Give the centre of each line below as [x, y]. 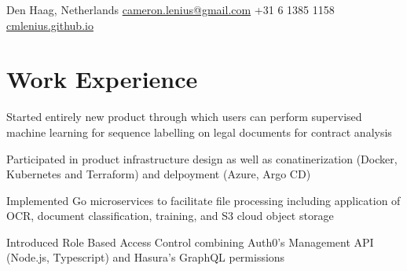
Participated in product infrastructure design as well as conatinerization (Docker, [202, 158]
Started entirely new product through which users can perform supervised [184, 117]
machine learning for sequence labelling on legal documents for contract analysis [199, 132]
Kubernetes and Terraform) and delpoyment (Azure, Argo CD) [159, 174]
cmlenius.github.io [50, 25]
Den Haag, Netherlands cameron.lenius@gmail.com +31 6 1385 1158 [170, 9]
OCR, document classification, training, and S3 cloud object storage [170, 216]
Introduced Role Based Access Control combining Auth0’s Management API [190, 242]
